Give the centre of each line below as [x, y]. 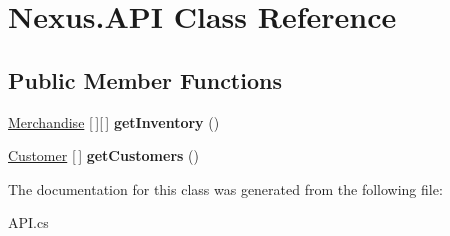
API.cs [28, 222]
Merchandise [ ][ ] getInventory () [114, 121]
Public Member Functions [145, 79]
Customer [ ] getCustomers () [103, 155]
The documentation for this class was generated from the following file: [225, 188]
